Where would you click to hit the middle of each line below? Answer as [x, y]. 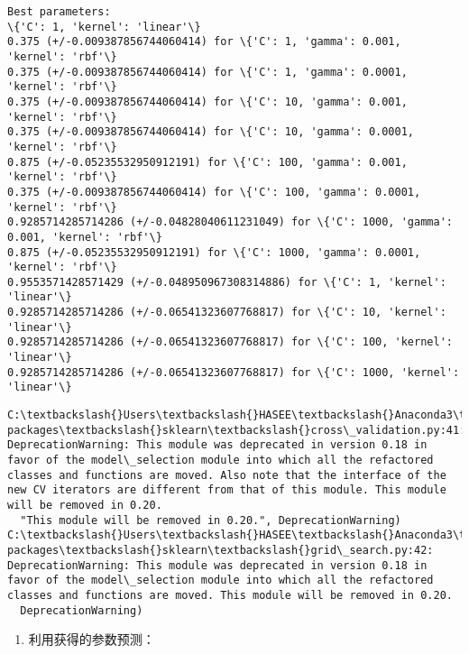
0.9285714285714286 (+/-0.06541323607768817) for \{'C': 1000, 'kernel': [234, 372]
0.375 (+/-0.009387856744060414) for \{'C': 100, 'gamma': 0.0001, [214, 192]
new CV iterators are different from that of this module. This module [227, 490]
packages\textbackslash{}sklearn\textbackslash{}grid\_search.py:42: [221, 550]
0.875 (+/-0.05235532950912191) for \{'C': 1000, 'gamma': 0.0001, [214, 252]
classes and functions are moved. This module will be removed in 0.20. [230, 595]
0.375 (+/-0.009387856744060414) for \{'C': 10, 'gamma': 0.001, [207, 101]
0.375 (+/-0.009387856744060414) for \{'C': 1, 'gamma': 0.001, [204, 42]
